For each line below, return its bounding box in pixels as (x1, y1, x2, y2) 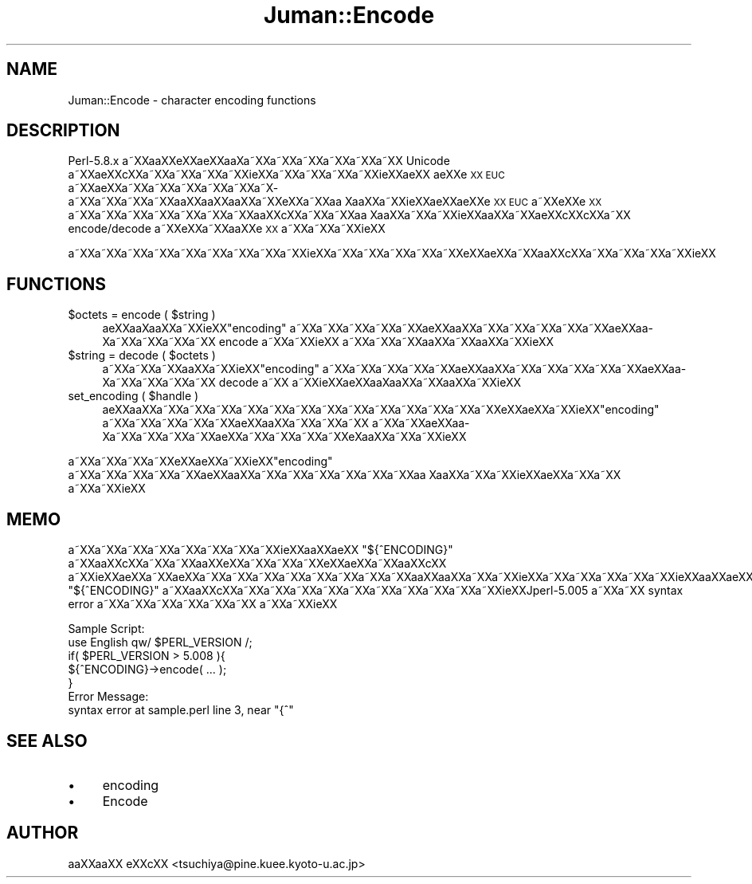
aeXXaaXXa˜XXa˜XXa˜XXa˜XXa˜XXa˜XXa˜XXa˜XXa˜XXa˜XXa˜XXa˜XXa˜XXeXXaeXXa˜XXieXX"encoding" (102, 403, 660, 417)
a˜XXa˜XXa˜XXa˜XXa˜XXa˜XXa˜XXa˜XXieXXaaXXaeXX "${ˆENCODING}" (68, 543, 453, 557)
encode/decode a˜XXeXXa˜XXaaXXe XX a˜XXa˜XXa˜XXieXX (68, 222, 386, 236)
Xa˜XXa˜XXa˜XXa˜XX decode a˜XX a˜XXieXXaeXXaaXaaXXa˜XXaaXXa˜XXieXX (102, 375, 522, 390)
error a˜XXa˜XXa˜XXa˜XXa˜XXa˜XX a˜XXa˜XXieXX (68, 597, 338, 611)
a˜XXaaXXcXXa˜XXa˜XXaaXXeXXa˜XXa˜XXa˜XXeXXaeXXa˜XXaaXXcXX (68, 556, 447, 571)
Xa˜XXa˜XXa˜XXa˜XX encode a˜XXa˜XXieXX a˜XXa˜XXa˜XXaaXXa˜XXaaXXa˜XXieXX (102, 335, 554, 349)
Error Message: (68, 690, 149, 704)
